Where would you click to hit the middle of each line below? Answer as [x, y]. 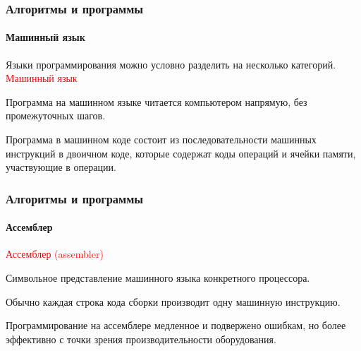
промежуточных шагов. [56, 115]
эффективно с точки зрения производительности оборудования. [141, 339]
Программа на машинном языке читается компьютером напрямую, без [157, 101]
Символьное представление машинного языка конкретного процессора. [158, 278]
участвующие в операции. [61, 167]
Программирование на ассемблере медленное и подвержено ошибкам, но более [176, 325]
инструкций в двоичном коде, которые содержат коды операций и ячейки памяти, [181, 153]
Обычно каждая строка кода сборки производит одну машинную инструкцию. [173, 301]
